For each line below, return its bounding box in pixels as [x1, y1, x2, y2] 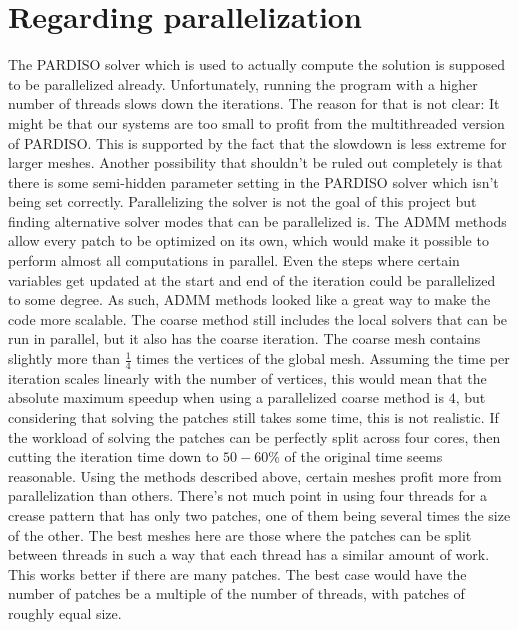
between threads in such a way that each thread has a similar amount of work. [8, 544, 490, 565]
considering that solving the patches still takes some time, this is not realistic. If [8, 407, 499, 428]
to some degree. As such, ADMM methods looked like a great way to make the [8, 289, 491, 310]
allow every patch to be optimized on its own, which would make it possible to [8, 230, 489, 251]
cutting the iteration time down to [8, 446, 219, 467]
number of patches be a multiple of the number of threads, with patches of [8, 583, 465, 604]
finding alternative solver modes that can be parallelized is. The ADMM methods [8, 210, 507, 231]
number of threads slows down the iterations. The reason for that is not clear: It [8, 93, 500, 114]
